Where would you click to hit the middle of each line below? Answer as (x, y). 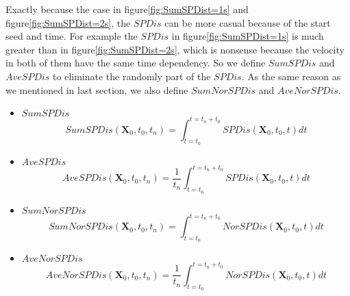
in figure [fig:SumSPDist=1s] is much (248, 36)
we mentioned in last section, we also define (97, 89)
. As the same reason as (291, 76)
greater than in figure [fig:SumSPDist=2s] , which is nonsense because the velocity (175, 49)
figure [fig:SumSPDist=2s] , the (68, 22)
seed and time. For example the (72, 36)
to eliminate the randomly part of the (132, 76)
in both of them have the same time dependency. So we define (136, 63)
